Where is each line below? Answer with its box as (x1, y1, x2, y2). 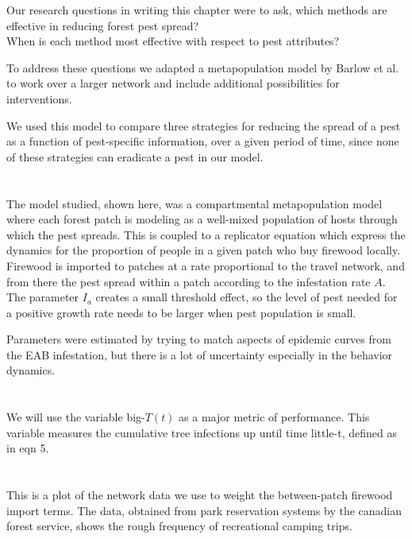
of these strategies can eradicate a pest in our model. (6, 148, 264, 165)
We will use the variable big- (6, 409, 145, 425)
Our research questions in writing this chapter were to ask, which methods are (6, 2, 387, 17)
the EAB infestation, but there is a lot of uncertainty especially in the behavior (6, 346, 393, 363)
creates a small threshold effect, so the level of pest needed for (95, 289, 398, 305)
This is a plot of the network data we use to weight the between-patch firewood (6, 487, 393, 503)
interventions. (6, 90, 72, 107)
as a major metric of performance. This (179, 409, 370, 425)
